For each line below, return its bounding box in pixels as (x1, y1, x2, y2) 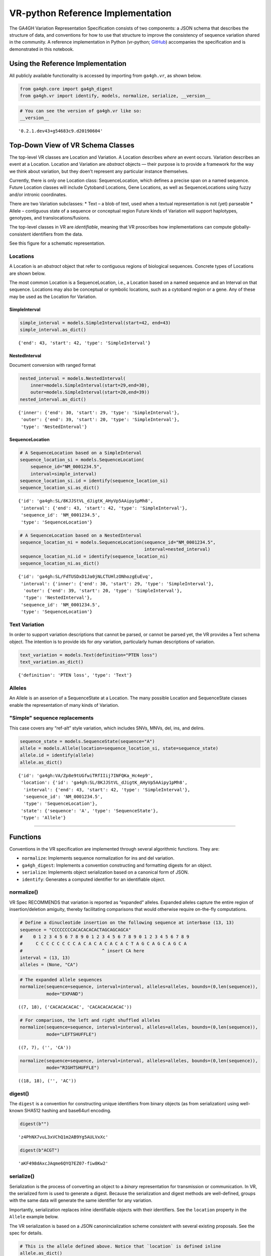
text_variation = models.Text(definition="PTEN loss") (20, 652, 158, 658)
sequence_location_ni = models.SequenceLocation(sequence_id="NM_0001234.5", (20, 540, 216, 545)
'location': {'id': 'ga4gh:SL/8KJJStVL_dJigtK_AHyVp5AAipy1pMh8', (21, 780, 188, 786)
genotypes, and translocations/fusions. (9, 215, 90, 221)
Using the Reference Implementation (9, 59, 126, 68)
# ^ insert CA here (20, 948, 145, 954)
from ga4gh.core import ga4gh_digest (20, 86, 113, 91)
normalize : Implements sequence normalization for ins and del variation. (22, 855, 175, 861)
